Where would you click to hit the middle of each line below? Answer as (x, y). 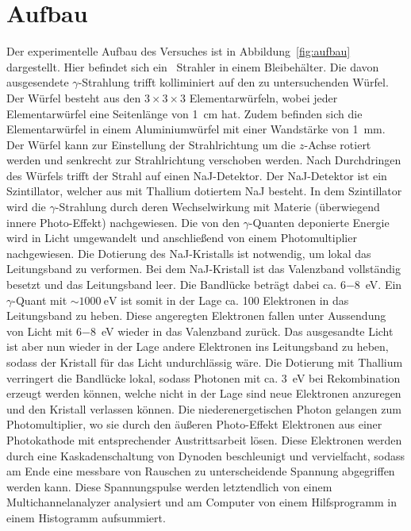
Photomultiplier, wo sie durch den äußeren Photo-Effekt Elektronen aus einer (194, 424)
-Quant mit (40, 300)
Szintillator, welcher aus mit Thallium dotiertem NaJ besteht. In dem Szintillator (204, 191)
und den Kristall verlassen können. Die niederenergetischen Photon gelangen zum (204, 408)
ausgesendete (38, 82)
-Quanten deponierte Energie (319, 222)
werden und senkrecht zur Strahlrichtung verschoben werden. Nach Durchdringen (204, 160)
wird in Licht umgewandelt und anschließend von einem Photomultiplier (182, 238)
